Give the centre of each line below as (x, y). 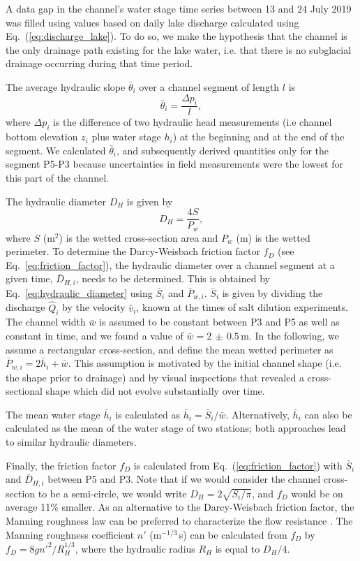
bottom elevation (42, 137)
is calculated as (148, 414)
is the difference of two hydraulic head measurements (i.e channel (193, 122)
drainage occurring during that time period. (99, 63)
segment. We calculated (56, 150)
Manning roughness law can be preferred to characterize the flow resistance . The (179, 520)
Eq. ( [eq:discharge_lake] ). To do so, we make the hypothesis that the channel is (177, 36)
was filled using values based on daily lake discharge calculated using (152, 22)
